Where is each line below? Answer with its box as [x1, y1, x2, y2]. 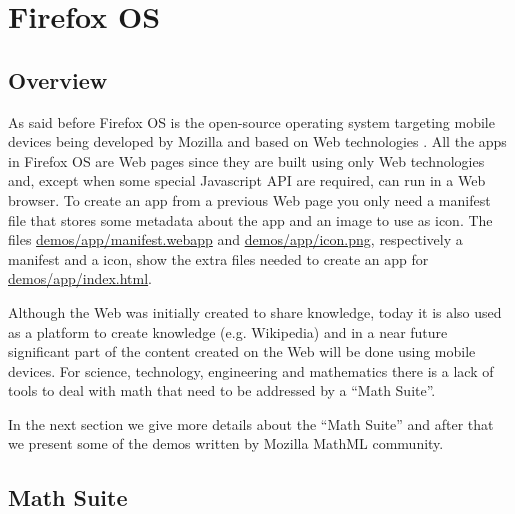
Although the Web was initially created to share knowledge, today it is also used [8, 301, 502, 322]
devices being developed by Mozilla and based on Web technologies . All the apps [8, 131, 507, 152]
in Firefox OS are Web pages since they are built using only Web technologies [8, 150, 485, 171]
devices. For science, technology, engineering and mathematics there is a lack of [8, 360, 494, 381]
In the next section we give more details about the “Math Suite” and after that [8, 413, 494, 434]
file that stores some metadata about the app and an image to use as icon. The [8, 209, 493, 230]
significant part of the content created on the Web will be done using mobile [8, 341, 476, 362]
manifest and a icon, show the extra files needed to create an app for [8, 248, 429, 269]
